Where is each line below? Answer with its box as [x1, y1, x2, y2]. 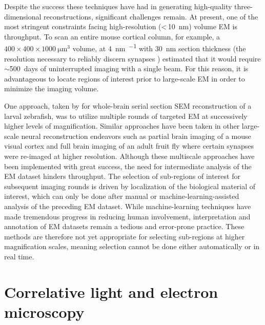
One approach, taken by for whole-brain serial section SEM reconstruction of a [4, 100, 252, 111]
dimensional [4, 11, 42, 22]
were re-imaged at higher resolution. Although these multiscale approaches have [4, 150, 255, 161]
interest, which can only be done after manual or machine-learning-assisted [4, 191, 239, 201]
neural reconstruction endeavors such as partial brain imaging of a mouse [21, 130, 251, 141]
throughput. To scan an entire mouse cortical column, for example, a [4, 31, 220, 42]
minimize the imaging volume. [4, 83, 99, 94]
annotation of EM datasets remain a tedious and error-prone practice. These [4, 221, 244, 232]
